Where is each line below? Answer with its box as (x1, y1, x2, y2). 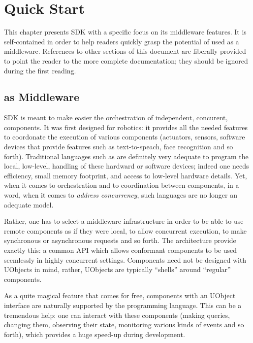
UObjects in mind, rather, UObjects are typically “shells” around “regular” (4, 264, 231, 274)
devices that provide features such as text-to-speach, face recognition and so (4, 141, 233, 152)
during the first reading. (4, 65, 76, 75)
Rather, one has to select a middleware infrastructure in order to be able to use (4, 216, 244, 226)
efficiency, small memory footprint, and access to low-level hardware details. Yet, (4, 170, 247, 180)
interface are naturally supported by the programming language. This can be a (4, 300, 242, 310)
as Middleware (4, 89, 80, 104)
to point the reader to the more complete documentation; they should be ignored (4, 55, 248, 66)
